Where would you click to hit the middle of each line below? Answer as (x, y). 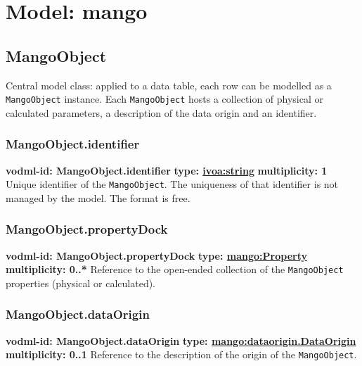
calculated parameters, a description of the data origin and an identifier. (161, 112)
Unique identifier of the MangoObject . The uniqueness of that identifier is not (172, 184)
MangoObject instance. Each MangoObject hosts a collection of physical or (165, 99)
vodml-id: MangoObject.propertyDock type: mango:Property (156, 255)
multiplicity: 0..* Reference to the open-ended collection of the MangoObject (175, 269)
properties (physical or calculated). (81, 283)
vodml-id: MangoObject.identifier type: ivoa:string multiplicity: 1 (167, 170)
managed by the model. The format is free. (98, 197)
